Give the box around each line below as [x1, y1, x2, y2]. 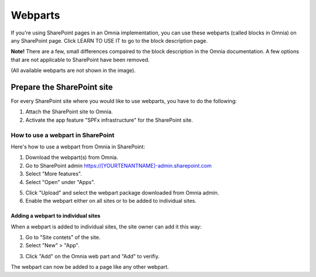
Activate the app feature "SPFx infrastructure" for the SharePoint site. [25, 116, 193, 123]
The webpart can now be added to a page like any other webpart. [11, 264, 169, 271]
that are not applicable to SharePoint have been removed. [11, 56, 150, 63]
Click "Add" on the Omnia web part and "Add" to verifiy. [25, 252, 160, 259]
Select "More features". [25, 170, 82, 178]
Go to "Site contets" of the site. [25, 234, 101, 241]
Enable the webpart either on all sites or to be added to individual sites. [25, 198, 197, 205]
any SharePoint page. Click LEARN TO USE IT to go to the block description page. [11, 37, 208, 44]
